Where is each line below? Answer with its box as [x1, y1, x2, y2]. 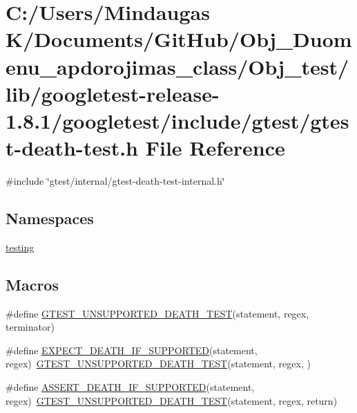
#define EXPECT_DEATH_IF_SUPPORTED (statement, [6, 342, 258, 357]
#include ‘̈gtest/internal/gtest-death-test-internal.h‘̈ [6, 174, 225, 188]
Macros [6, 273, 59, 295]
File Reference [145, 134, 285, 162]
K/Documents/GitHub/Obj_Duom [6, 25, 352, 53]
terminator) [6, 320, 55, 334]
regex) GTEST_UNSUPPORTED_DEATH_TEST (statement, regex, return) [6, 393, 338, 407]
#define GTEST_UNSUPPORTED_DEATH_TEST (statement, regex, [6, 306, 309, 320]
